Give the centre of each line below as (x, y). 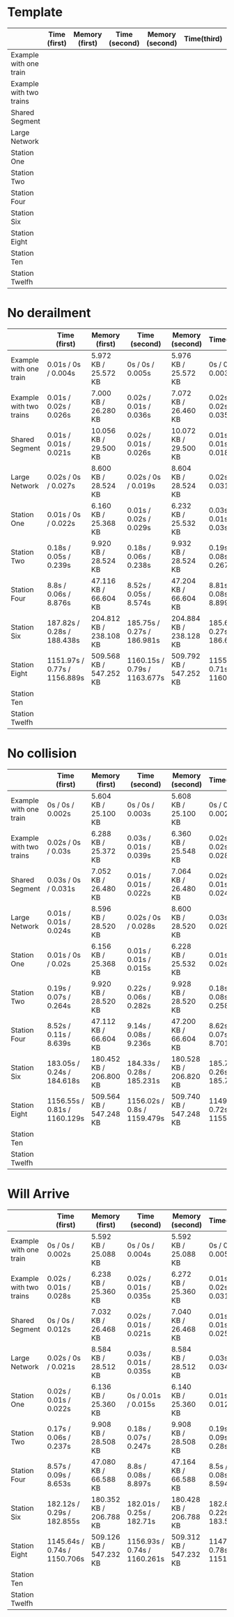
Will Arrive (39, 1194)
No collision (42, 753)
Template (35, 12)
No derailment (49, 313)
